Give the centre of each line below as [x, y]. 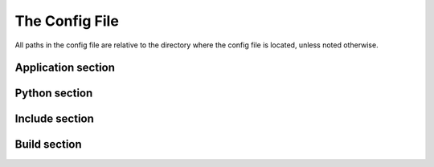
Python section [54, 94]
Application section [65, 68]
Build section [48, 145]
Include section [54, 119]
